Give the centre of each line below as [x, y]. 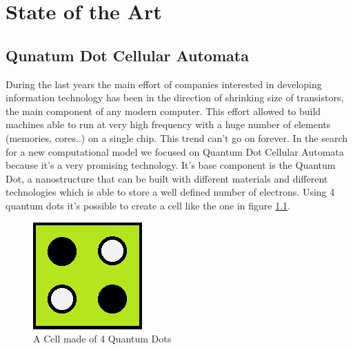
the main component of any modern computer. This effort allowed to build [163, 111]
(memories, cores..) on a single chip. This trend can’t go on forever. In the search [177, 137]
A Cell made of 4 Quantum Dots [102, 339]
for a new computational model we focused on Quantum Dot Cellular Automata [175, 151]
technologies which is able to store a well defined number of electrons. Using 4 [170, 192]
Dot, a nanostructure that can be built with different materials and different [167, 178]
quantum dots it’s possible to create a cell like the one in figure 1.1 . [148, 205]
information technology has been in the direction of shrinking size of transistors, [175, 97]
